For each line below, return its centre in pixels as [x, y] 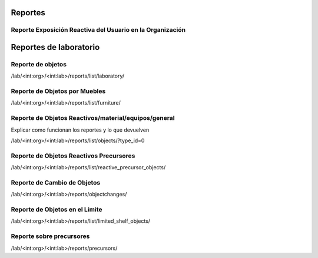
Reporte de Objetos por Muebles [58, 91]
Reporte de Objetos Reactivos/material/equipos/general [93, 118]
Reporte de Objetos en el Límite [57, 210]
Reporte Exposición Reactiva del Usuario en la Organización [98, 30]
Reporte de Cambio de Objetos [56, 182]
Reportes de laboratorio [55, 47]
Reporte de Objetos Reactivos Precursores [73, 156]
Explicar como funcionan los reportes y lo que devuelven [80, 130]
